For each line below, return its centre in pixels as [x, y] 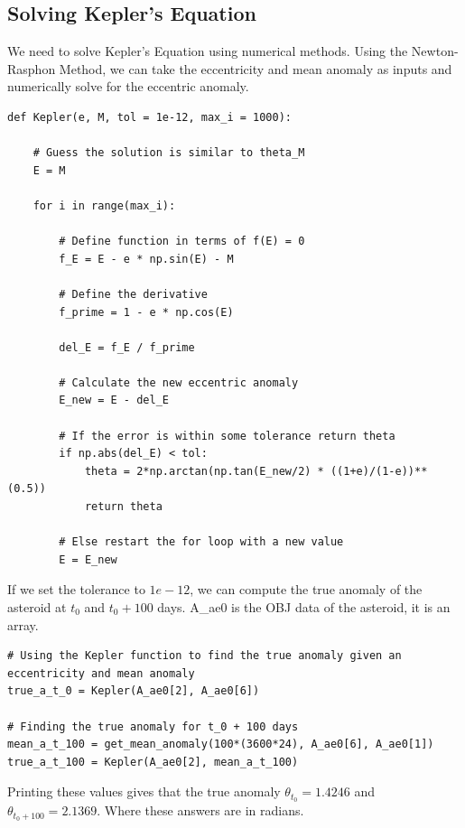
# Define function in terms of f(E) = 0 [182, 242]
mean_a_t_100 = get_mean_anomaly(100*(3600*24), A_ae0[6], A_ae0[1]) [221, 744]
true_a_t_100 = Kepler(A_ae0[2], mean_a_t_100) [153, 762]
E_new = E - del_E [114, 400]
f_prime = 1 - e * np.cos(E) [146, 312]
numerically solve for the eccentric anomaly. [128, 86]
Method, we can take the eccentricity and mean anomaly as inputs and [256, 68]
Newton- [435, 51]
